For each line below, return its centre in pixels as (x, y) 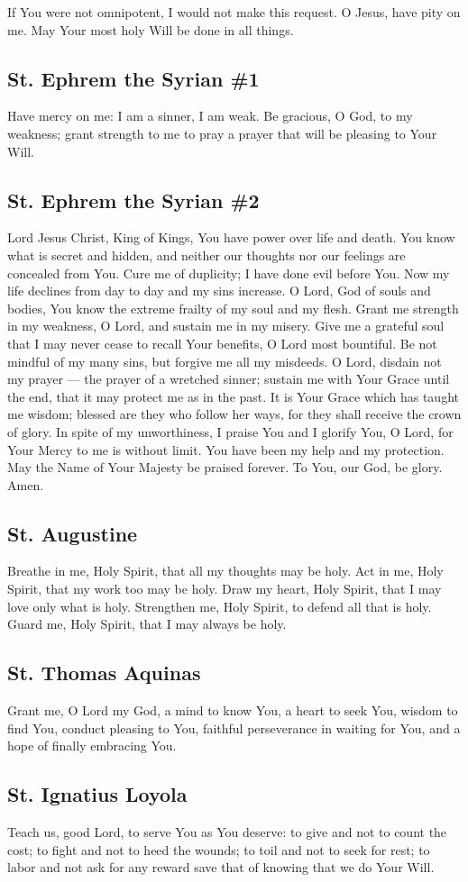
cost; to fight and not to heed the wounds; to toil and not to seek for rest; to (219, 849)
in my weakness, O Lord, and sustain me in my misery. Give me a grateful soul (226, 326)
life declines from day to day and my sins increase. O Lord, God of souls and (219, 291)
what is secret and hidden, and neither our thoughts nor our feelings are (206, 255)
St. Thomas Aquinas (104, 673)
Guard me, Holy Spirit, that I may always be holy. (147, 624)
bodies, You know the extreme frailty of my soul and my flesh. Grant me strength (233, 308)
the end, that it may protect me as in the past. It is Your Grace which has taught (233, 396)
